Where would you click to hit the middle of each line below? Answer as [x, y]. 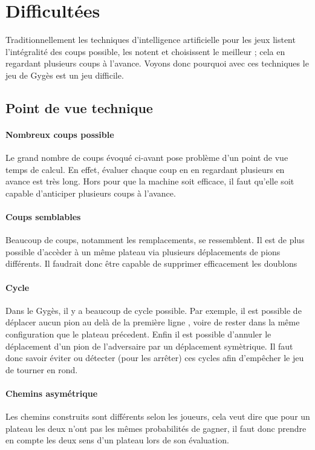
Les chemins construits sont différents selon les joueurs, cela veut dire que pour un [158, 416]
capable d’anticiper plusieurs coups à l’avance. [91, 193]
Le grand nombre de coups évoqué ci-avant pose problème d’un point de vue [147, 158]
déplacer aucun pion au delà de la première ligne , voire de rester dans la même [153, 322]
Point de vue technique [79, 107]
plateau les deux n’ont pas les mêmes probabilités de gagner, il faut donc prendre [156, 428]
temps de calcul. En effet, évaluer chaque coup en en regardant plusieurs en [145, 169]
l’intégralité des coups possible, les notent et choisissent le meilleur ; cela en [145, 51]
